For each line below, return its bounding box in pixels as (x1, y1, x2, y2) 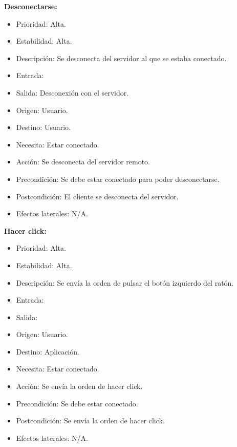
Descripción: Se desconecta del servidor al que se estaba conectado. (16, 52, 227, 63)
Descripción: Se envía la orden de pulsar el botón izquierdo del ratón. (16, 277, 234, 288)
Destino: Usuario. (16, 122, 71, 133)
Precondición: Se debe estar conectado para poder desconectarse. (16, 173, 220, 184)
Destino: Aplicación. (16, 346, 79, 357)
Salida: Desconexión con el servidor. (16, 87, 129, 98)
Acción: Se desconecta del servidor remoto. (16, 156, 150, 167)
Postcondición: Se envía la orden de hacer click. (16, 415, 165, 426)
